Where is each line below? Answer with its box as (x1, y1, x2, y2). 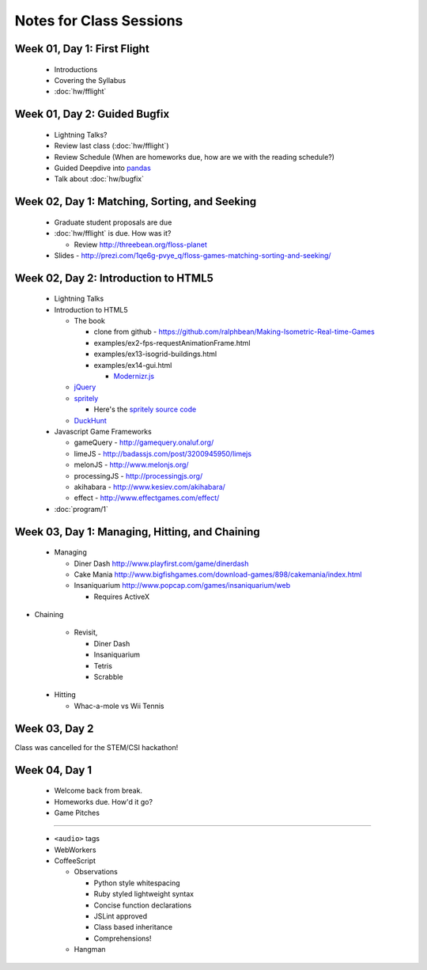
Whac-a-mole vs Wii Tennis (74, 701, 164, 710)
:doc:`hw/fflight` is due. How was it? (54, 229, 172, 238)
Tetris (93, 661, 112, 670)
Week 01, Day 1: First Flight (14, 42, 149, 55)
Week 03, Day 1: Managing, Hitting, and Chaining (14, 525, 260, 538)
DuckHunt (74, 415, 107, 425)
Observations (74, 867, 119, 877)
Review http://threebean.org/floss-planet (74, 240, 207, 249)
